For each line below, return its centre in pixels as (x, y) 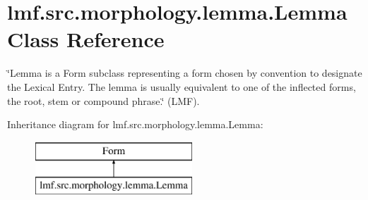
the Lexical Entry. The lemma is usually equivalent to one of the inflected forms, (182, 86)
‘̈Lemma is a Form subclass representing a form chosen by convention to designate (185, 73)
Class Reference (86, 39)
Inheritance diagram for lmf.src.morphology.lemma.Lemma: (135, 124)
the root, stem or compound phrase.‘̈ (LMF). (103, 100)
